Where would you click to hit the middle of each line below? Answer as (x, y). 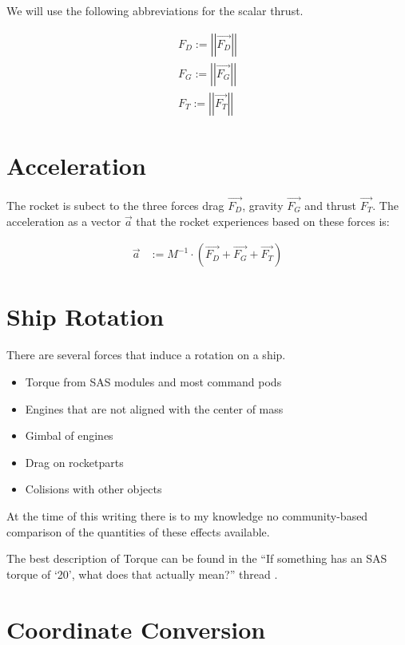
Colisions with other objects (93, 489)
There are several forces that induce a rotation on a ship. (146, 355)
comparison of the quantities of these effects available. (138, 531)
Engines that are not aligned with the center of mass (154, 408)
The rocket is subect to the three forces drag (115, 206)
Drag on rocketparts (74, 462)
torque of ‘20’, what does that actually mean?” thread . (142, 574)
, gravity (263, 206)
